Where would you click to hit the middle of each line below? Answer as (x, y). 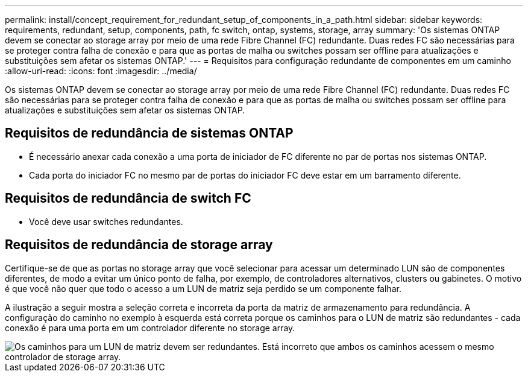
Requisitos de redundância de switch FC (128, 198)
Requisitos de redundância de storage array (139, 245)
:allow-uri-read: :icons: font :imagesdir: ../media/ (101, 71)
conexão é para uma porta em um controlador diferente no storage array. (150, 328)
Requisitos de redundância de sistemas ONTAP (149, 133)
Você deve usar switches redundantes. (106, 221)
